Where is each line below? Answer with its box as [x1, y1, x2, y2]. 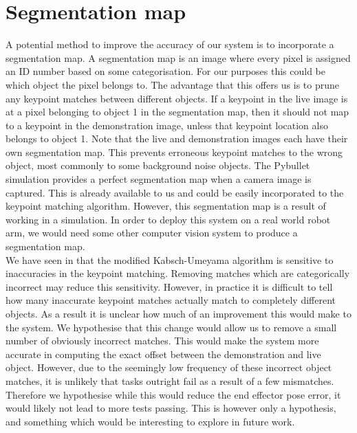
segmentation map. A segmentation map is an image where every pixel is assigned [6, 50, 351, 65]
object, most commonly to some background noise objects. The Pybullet [6, 158, 310, 173]
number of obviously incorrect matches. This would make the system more [6, 333, 319, 348]
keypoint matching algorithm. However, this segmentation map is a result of [6, 199, 326, 213]
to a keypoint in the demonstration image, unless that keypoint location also [6, 118, 328, 132]
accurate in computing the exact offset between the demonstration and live [6, 346, 321, 361]
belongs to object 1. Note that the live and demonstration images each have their [6, 131, 348, 146]
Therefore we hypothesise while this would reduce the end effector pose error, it [6, 387, 341, 401]
